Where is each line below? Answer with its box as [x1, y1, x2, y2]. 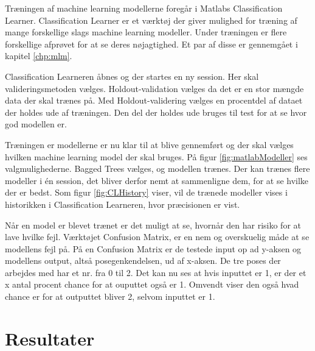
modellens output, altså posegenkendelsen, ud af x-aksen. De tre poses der [5, 254, 281, 267]
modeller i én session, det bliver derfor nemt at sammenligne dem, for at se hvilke [5, 174, 309, 186]
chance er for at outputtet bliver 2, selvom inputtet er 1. [5, 290, 215, 303]
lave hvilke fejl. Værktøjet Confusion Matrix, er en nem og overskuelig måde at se [5, 230, 310, 243]
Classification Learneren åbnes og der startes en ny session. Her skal [5, 69, 259, 82]
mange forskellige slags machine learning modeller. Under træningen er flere [5, 26, 287, 38]
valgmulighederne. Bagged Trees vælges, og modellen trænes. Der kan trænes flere [5, 162, 310, 175]
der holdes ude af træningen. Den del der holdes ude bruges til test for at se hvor [5, 105, 307, 118]
